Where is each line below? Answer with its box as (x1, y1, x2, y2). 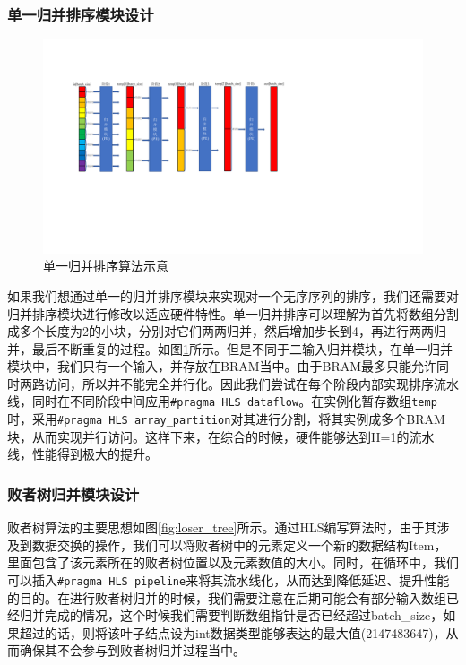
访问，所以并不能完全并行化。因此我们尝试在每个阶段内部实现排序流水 (44, 374, 459, 393)
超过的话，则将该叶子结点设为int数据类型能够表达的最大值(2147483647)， (19, 623, 446, 642)
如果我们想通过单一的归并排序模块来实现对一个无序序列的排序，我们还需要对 (7, 286, 459, 305)
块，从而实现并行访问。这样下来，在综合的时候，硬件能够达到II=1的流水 (7, 427, 435, 445)
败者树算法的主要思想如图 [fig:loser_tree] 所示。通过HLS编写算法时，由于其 (7, 518, 437, 537)
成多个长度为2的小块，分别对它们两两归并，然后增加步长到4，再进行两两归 (7, 322, 446, 341)
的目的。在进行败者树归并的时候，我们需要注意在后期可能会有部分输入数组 (7, 588, 446, 607)
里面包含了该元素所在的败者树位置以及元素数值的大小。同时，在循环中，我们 (7, 553, 459, 572)
